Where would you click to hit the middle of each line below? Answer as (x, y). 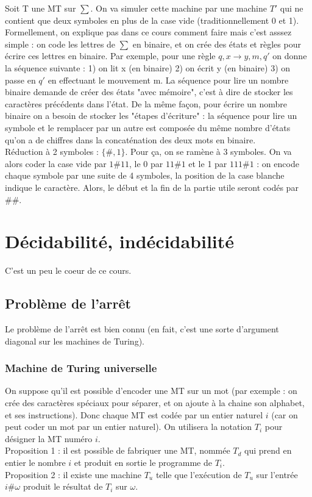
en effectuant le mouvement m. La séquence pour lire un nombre (168, 80)
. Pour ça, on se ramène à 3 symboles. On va (208, 152)
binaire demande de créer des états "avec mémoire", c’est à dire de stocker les (149, 92)
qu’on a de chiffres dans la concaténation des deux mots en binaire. (130, 139)
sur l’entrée (277, 474)
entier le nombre (35, 462)
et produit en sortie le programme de (143, 462)
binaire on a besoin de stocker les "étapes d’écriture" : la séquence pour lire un (151, 116)
